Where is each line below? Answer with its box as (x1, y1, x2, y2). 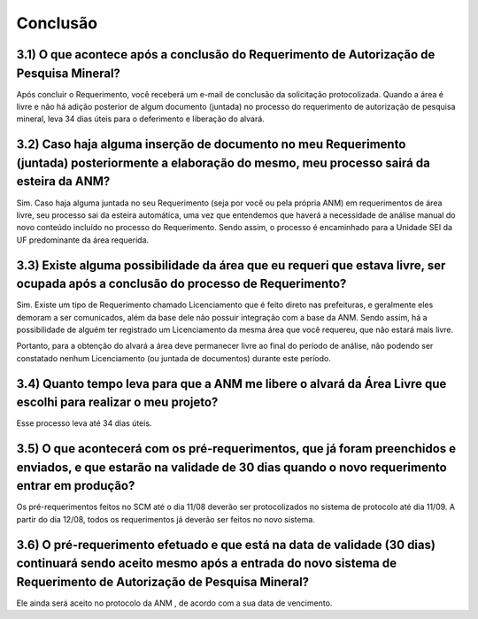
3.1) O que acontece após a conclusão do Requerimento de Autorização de (16, 47, 436, 62)
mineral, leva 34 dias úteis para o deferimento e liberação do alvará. (16, 113, 265, 124)
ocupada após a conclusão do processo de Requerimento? (16, 276, 347, 291)
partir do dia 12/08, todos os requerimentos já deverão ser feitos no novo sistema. (16, 514, 316, 524)
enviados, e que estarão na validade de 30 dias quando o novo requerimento (16, 460, 447, 475)
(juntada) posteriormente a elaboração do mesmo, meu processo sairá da (16, 155, 431, 170)
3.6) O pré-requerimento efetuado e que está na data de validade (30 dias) (16, 537, 436, 553)
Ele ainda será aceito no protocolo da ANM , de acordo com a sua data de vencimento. (16, 598, 333, 608)
